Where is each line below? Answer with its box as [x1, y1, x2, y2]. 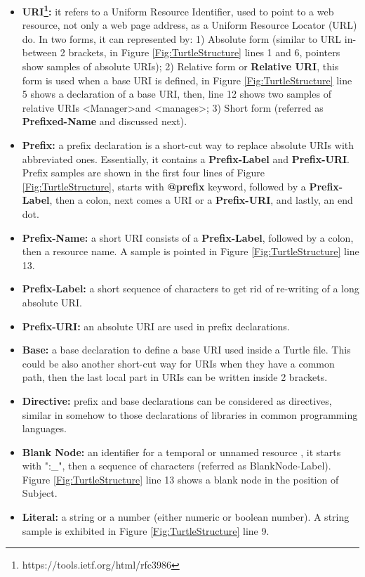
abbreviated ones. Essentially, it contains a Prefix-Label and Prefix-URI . [22, 151, 350, 166]
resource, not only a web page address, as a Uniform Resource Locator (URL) [22, 18, 357, 32]
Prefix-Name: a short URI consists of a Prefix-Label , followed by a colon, [22, 230, 354, 245]
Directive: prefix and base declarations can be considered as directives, [22, 393, 332, 408]
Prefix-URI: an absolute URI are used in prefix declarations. [22, 318, 290, 333]
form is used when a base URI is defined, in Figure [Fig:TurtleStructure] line [22, 72, 352, 87]
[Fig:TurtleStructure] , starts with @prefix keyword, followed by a [22, 179, 306, 193]
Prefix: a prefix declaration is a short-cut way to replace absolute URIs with [22, 138, 354, 152]
